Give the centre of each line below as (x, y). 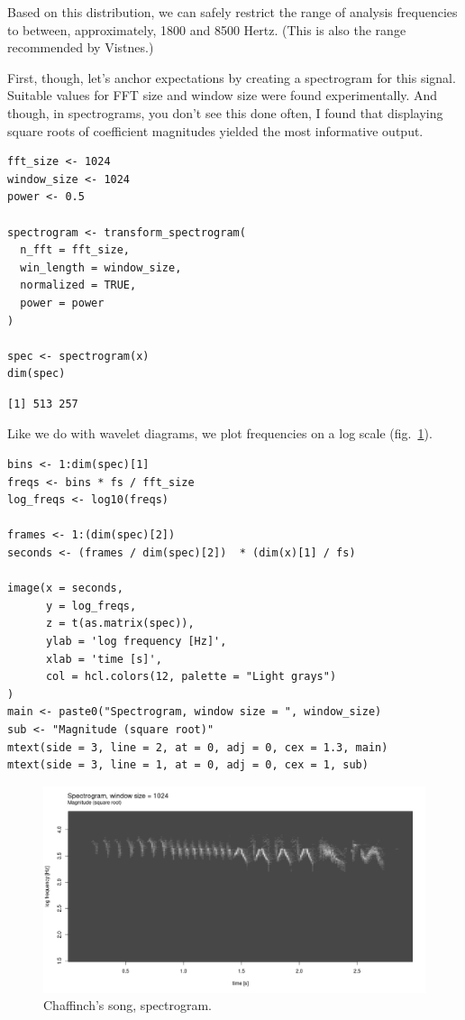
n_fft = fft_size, (75, 250)
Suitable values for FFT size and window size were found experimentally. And (223, 95)
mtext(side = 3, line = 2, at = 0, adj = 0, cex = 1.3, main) (198, 747)
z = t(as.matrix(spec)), (120, 624)
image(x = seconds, (65, 588)
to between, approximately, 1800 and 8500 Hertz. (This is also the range (207, 29)
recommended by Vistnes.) (81, 47)
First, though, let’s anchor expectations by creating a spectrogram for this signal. (232, 77)
